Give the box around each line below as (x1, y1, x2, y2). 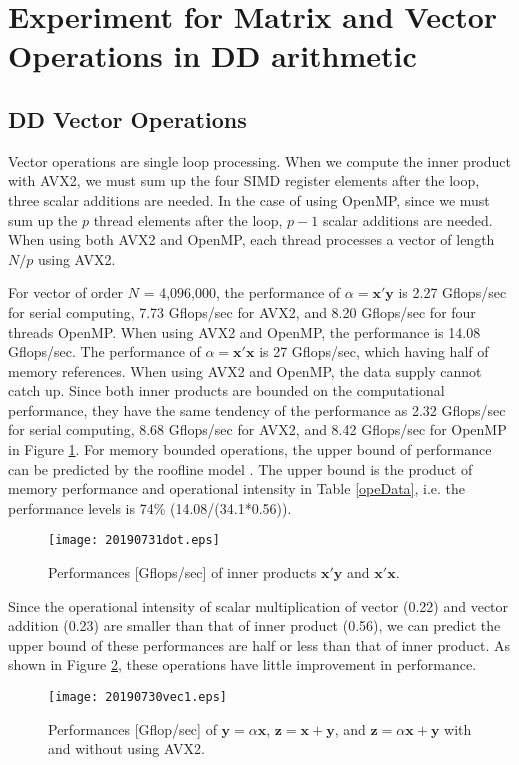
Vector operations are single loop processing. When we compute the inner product (8, 150, 511, 171)
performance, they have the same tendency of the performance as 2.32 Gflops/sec (8, 399, 506, 420)
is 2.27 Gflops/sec (398, 282, 507, 303)
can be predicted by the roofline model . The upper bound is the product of (8, 458, 473, 479)
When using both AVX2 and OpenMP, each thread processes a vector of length (8, 229, 495, 250)
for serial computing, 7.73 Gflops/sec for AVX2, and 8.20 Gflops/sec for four (8, 301, 476, 322)
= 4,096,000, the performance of (143, 282, 341, 303)
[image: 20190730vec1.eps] (48, 690, 227, 705)
